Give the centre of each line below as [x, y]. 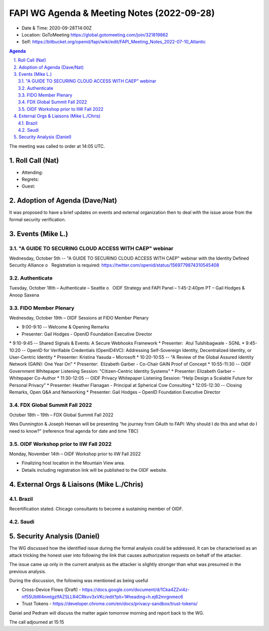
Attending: [32, 172]
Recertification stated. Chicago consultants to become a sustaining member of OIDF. [96, 509]
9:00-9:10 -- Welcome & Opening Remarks [66, 327]
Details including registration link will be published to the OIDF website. [95, 470]
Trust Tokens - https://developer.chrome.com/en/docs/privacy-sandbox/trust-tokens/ [110, 604]
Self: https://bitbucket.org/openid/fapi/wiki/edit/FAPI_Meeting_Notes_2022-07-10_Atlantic [114, 42]
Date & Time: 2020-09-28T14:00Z [57, 28]
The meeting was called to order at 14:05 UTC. [57, 146]
